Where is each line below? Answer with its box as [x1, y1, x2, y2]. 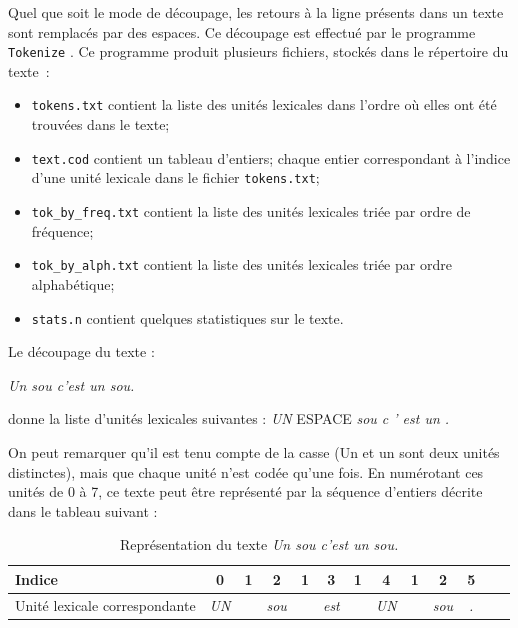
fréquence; [31, 220, 94, 241]
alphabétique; [31, 273, 115, 294]
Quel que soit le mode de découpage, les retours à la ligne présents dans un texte [8, 2, 504, 22]
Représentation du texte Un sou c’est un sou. [119, 534, 399, 555]
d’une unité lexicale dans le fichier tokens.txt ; [31, 167, 320, 188]
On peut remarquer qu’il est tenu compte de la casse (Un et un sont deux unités [8, 441, 500, 462]
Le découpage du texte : [8, 341, 155, 362]
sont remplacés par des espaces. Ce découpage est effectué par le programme [8, 21, 476, 42]
